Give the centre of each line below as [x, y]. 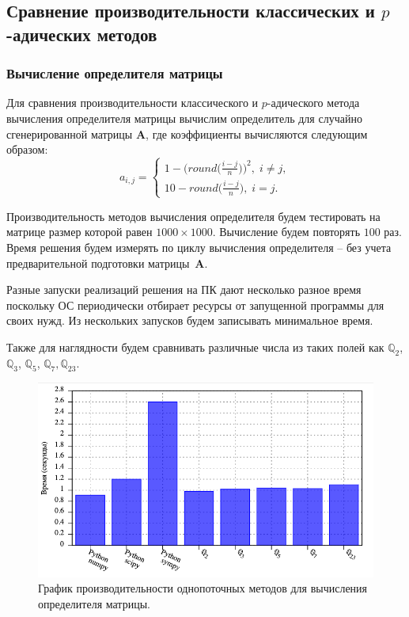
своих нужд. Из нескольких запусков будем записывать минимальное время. [190, 320]
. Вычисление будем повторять [286, 232]
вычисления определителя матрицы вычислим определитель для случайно [184, 118]
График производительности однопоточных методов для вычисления [203, 588]
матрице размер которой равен [80, 232]
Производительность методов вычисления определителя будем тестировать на [193, 216]
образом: [27, 149]
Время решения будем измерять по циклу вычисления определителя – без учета [199, 247]
